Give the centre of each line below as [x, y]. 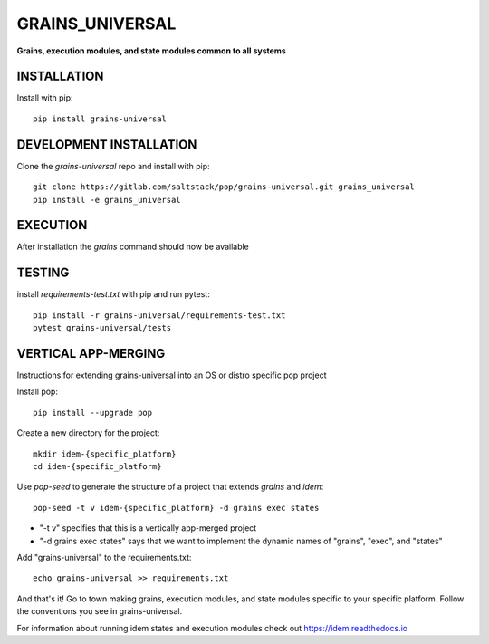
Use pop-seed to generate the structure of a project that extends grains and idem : [170, 487]
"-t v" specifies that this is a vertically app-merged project [148, 528]
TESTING [43, 273]
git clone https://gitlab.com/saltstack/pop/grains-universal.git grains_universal [224, 187]
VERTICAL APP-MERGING [91, 353]
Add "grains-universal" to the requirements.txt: [104, 557]
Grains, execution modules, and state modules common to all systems [152, 51]
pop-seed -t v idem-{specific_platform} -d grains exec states [176, 508]
